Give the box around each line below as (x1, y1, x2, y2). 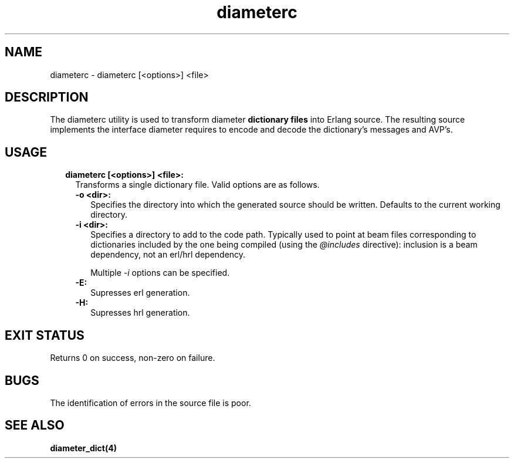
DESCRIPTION (5, 90, 89, 105)
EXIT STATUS (5, 327, 84, 343)
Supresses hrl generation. (90, 307, 190, 318)
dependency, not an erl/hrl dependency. (90, 249, 246, 260)
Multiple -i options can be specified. (90, 268, 230, 278)
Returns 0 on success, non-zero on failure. (50, 353, 215, 363)
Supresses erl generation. (90, 288, 190, 298)
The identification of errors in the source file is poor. (50, 397, 251, 408)
